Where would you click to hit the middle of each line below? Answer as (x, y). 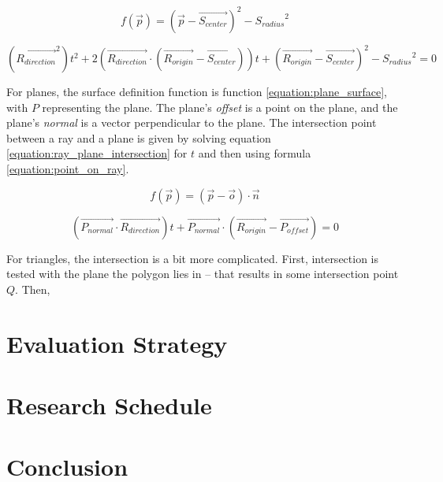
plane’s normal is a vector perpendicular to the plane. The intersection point (192, 122)
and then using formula (255, 153)
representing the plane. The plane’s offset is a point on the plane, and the (220, 107)
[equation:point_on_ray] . (68, 168)
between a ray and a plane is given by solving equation (139, 137)
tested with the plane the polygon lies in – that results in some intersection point (203, 274)
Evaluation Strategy (117, 343)
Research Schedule (109, 404)
